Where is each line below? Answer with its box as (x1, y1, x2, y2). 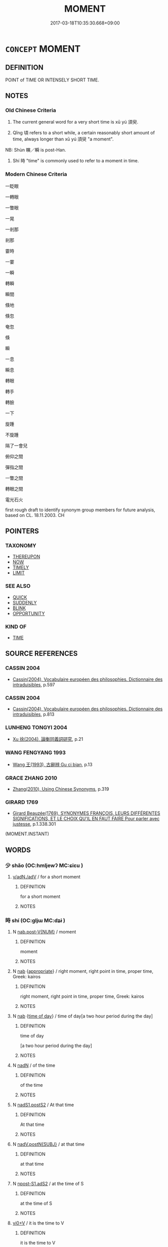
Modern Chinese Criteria (5, 171, 67, 178)
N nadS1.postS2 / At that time (12, 1102, 74, 1108)
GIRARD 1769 (5, 798, 38, 805)
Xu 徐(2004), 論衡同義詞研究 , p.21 (12, 736, 83, 742)
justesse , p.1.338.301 (12, 821, 56, 827)
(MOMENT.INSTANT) (5, 831, 50, 837)
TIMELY (12, 564, 29, 570)
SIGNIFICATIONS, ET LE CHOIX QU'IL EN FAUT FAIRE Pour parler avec (12, 816, 160, 822)
